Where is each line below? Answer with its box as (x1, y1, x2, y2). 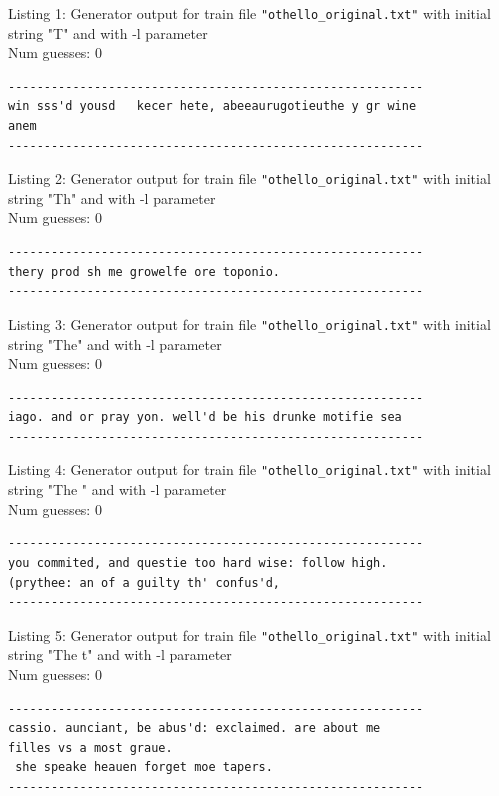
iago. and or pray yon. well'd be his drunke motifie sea (8, 410, 402, 425)
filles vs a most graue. (8, 740, 173, 755)
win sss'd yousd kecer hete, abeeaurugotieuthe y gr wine (8, 99, 417, 114)
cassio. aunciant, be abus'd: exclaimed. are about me (8, 721, 381, 736)
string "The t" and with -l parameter (8, 644, 232, 665)
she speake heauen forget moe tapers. (15, 760, 273, 775)
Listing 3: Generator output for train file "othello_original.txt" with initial (8, 313, 491, 334)
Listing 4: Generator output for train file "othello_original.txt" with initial (8, 459, 491, 480)
